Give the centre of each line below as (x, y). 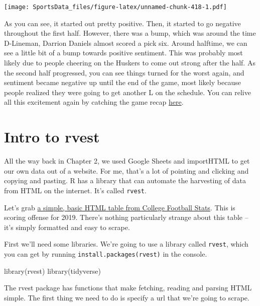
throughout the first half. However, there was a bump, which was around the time (130, 33)
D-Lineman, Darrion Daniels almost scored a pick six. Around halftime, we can (126, 43)
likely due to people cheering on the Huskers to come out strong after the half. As (130, 63)
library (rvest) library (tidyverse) (52, 271)
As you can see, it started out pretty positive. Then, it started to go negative (122, 23)
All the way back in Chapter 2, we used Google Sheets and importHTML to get (127, 161)
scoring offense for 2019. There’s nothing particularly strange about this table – (126, 217)
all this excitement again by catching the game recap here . (94, 102)
